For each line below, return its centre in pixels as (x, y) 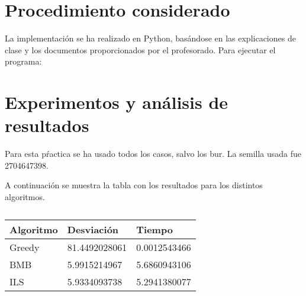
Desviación (93, 229)
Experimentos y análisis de (117, 102)
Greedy (25, 247)
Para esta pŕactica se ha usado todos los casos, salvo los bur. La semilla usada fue (153, 154)
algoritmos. (25, 197)
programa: (23, 61)
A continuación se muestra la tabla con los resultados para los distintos (134, 185)
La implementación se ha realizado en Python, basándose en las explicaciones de (150, 38)
